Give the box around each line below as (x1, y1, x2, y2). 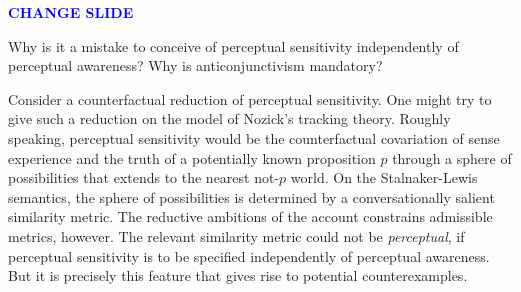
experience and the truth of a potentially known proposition (8, 147, 376, 168)
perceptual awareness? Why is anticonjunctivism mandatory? (8, 55, 383, 76)
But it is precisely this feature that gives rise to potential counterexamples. (8, 265, 468, 286)
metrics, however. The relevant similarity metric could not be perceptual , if (8, 225, 465, 246)
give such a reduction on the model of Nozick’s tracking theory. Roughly (8, 108, 451, 129)
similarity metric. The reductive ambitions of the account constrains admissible (8, 206, 493, 227)
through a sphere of (392, 147, 512, 168)
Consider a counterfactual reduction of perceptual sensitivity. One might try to (8, 88, 492, 109)
